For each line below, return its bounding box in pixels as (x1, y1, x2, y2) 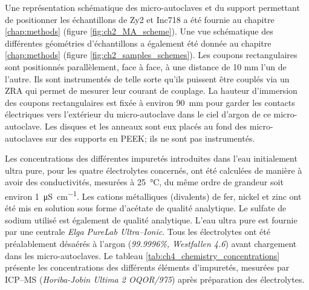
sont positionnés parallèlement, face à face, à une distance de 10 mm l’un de (5, 60, 287, 73)
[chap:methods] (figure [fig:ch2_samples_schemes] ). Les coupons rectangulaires (5, 48, 298, 61)
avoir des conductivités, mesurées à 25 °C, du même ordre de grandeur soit (5, 176, 284, 188)
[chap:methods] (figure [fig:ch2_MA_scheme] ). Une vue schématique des (5, 25, 273, 38)
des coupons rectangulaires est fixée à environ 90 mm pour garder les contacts (5, 96, 295, 108)
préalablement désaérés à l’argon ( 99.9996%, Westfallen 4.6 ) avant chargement (5, 237, 297, 249)
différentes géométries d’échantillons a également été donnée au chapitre (5, 36, 272, 49)
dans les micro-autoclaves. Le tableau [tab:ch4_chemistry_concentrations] (5, 249, 280, 262)
